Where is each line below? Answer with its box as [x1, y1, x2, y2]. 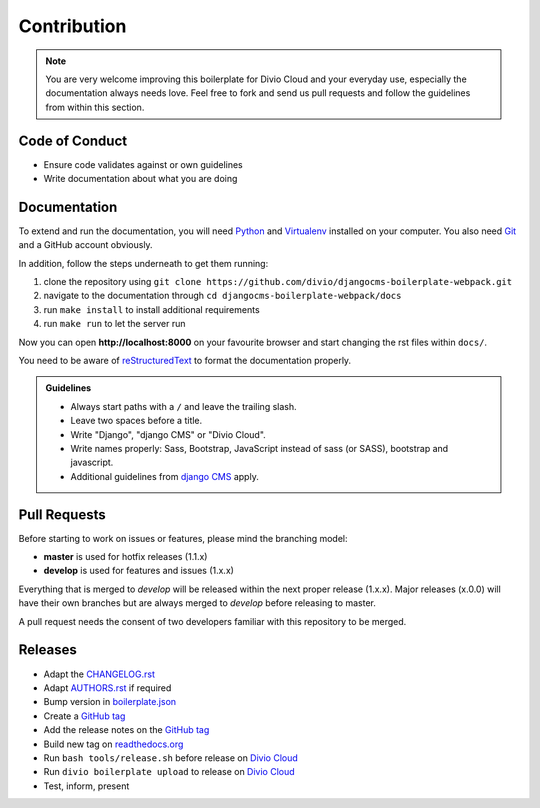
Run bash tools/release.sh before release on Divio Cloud [43, 751, 299, 764]
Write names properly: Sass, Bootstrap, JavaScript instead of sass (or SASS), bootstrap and [70, 443, 449, 454]
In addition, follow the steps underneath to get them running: [18, 257, 269, 269]
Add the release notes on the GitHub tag [43, 724, 210, 736]
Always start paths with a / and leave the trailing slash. [70, 400, 297, 412]
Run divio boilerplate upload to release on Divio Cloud [43, 766, 295, 778]
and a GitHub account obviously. [18, 239, 154, 251]
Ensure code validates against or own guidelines [43, 158, 244, 170]
